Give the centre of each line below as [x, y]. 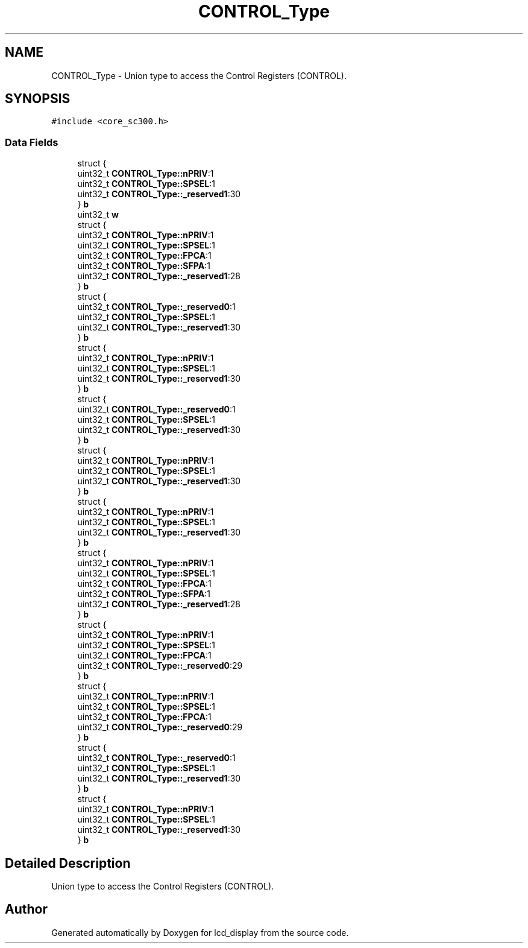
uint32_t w [98, 215]
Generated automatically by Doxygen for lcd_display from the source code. [200, 932]
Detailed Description [68, 863]
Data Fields [32, 142]
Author [26, 909]
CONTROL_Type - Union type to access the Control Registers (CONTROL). [199, 75]
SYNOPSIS [38, 99]
